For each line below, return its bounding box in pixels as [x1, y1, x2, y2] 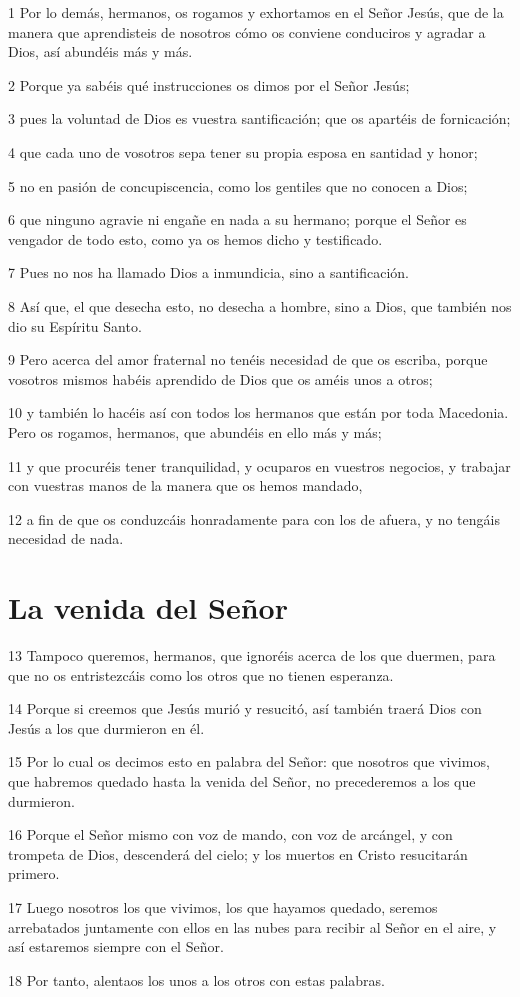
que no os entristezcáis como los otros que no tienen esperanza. [8, 664, 394, 685]
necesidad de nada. [8, 528, 124, 549]
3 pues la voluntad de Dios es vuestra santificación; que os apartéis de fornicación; [8, 108, 511, 129]
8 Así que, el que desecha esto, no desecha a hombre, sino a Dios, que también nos [8, 295, 512, 316]
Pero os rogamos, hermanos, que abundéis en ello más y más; [8, 421, 382, 442]
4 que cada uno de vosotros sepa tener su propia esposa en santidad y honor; [8, 141, 478, 162]
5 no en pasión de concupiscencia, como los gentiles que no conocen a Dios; [8, 175, 468, 196]
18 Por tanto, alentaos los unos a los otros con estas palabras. [8, 969, 385, 990]
